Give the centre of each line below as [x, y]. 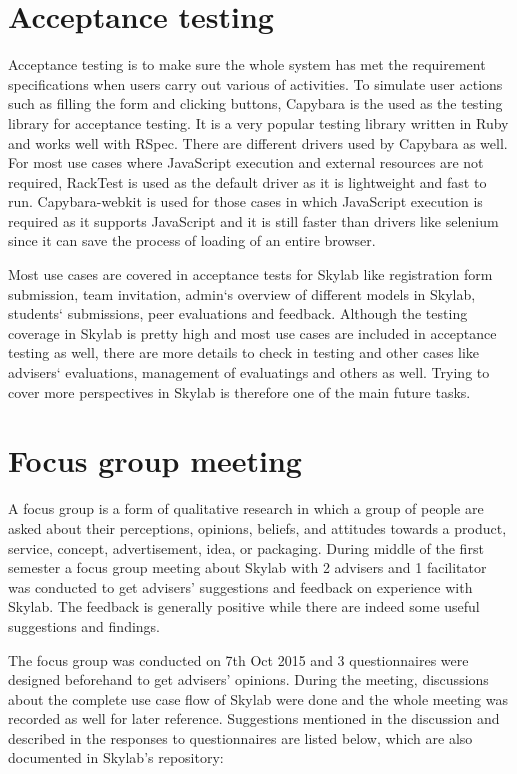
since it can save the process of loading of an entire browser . [192, 240]
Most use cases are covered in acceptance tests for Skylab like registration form [250, 274]
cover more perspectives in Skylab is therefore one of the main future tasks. [239, 391]
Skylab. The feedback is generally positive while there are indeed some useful [244, 606]
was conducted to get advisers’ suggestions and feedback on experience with [240, 586]
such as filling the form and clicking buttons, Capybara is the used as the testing [255, 103]
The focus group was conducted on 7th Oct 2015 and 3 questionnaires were [238, 659]
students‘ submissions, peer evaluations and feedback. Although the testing [238, 313]
